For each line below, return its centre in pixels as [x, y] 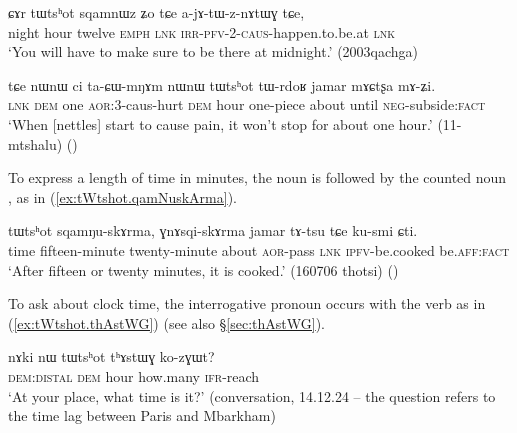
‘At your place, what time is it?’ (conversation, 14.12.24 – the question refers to [252, 395]
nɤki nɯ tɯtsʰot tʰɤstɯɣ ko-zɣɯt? [111, 356]
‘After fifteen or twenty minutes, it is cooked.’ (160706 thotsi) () [203, 269]
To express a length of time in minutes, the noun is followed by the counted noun [257, 177]
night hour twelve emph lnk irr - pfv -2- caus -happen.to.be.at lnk [202, 31]
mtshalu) [35, 143]
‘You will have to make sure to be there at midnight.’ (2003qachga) [213, 51]
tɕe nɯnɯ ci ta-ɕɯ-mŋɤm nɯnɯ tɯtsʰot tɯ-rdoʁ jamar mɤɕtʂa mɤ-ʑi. [222, 84]
